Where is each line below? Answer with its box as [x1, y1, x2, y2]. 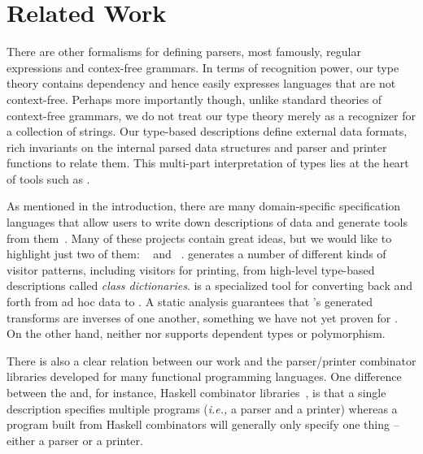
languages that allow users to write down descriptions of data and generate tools [7, 214, 408, 231]
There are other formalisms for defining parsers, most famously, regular [7, 43, 361, 60]
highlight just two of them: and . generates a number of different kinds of [7, 245, 386, 262]
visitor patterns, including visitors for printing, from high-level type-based [7, 261, 375, 278]
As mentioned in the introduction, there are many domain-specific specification [7, 197, 401, 214]
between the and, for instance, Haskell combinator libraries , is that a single [7, 384, 386, 400]
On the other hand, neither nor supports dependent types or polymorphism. [7, 325, 386, 342]
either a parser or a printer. [7, 431, 143, 448]
